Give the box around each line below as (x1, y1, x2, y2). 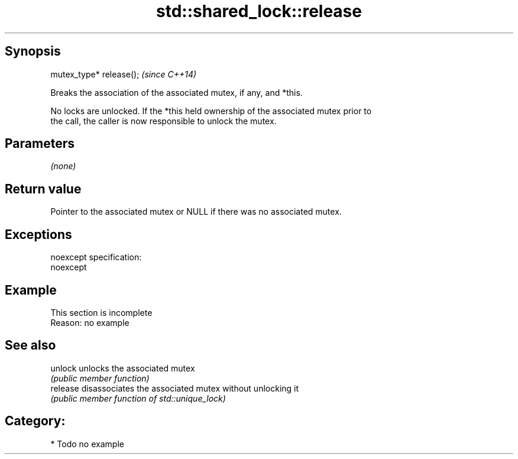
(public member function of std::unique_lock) (50, 393, 226, 403)
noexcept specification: (50, 252, 142, 263)
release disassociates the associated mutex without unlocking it (50, 383, 299, 393)
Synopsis (5, 44, 61, 59)
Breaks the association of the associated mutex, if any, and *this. (50, 87, 303, 98)
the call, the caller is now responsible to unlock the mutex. (50, 115, 277, 126)
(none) (50, 161, 76, 172)
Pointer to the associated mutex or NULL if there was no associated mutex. (50, 206, 342, 217)
